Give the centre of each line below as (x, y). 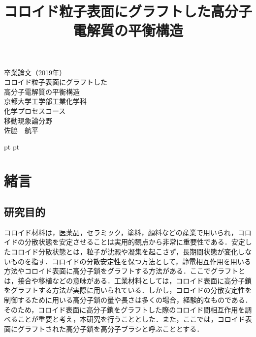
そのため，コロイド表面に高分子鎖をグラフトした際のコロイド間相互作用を (125, 309)
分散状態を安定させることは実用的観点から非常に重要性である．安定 (135, 242)
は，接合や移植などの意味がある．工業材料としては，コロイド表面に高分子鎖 (128, 280)
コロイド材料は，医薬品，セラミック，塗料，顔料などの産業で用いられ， (121, 232)
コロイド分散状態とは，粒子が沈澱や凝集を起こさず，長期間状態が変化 (124, 252)
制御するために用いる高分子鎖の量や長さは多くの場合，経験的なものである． (128, 300)
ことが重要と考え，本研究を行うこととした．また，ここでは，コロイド (131, 319)
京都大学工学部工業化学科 (45, 101)
